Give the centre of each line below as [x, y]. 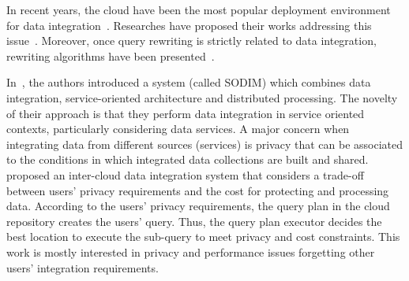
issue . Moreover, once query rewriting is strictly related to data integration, [191, 41]
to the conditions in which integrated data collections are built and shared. [188, 159]
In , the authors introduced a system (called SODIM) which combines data [189, 82]
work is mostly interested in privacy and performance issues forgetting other [191, 251]
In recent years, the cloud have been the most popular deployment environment [199, 9]
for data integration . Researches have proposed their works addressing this [189, 25]
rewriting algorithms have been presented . [111, 55]
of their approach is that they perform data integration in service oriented [186, 113]
